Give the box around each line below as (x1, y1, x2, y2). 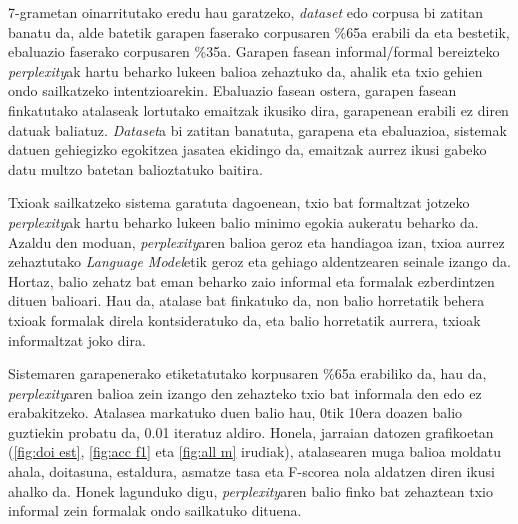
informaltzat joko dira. (8, 329, 146, 350)
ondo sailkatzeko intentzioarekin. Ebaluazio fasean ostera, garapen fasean (8, 80, 457, 101)
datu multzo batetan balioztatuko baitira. (8, 158, 263, 179)
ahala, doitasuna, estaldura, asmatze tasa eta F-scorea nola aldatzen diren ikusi (8, 461, 495, 482)
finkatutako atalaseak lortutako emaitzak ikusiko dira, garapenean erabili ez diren (8, 99, 509, 120)
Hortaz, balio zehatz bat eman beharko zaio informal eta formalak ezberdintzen (8, 270, 495, 291)
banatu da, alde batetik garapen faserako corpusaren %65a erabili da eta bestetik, (8, 21, 510, 42)
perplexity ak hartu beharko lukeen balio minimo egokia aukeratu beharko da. (8, 211, 479, 232)
